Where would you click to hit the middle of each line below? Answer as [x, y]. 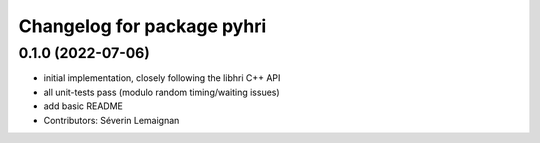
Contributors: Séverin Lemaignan [111, 120]
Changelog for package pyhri [142, 26]
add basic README [83, 106]
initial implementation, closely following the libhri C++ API [162, 78]
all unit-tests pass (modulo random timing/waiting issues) [161, 92]
